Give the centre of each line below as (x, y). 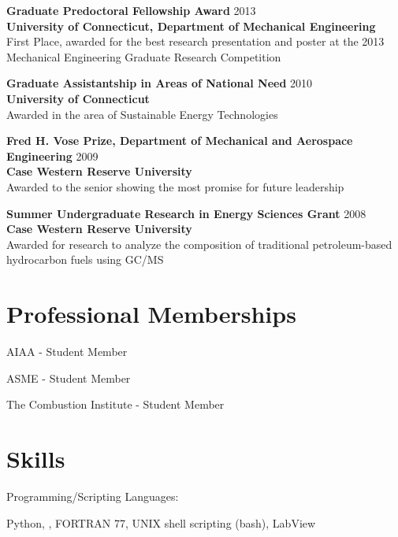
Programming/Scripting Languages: (93, 496)
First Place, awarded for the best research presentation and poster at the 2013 (195, 41)
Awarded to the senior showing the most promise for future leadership (175, 186)
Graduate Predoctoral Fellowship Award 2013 (131, 10)
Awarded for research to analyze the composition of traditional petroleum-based (199, 244)
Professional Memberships (151, 314)
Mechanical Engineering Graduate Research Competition (144, 56)
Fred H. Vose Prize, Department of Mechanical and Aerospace (180, 141)
